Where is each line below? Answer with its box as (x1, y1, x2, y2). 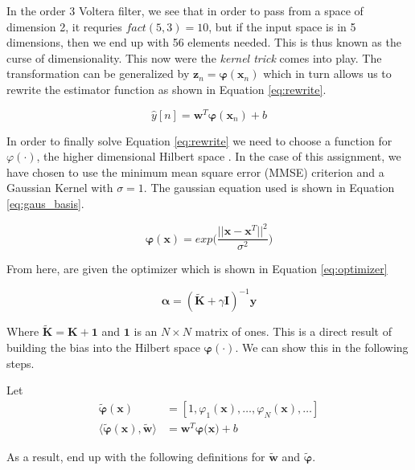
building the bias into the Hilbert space (6, 339, 200, 356)
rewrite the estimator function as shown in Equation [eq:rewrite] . (6, 80, 327, 97)
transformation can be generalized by (6, 65, 190, 82)
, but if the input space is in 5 (208, 18, 356, 35)
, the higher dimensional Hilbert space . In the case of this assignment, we (36, 148, 401, 165)
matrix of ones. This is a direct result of (195, 323, 392, 340)
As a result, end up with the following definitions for (6, 448, 265, 464)
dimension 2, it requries (6, 18, 122, 35)
